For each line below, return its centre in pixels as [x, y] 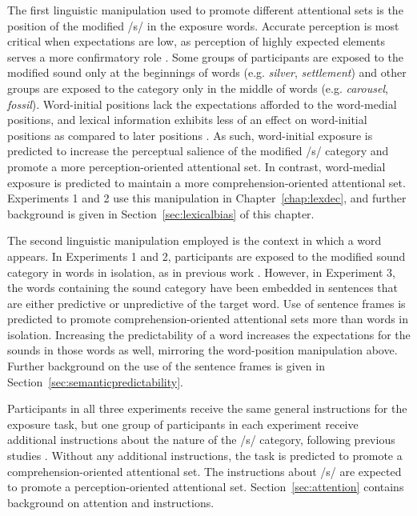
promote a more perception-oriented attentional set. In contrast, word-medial [196, 166]
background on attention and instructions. [111, 502]
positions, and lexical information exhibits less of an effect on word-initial [187, 120]
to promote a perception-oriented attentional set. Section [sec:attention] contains [206, 487]
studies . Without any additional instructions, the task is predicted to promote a [205, 456]
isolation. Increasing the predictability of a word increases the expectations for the [209, 334]
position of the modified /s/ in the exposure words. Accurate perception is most [203, 25]
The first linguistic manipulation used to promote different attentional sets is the [205, 10]
